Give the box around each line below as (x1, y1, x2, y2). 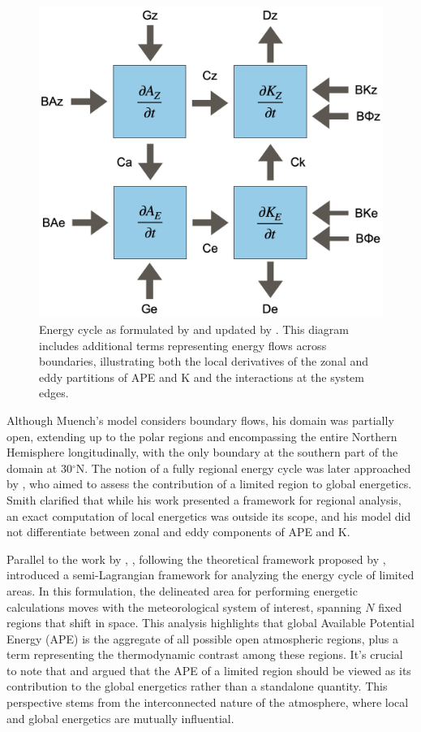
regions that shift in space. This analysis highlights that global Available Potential (6, 614, 415, 631)
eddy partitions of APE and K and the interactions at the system (39, 368, 364, 385)
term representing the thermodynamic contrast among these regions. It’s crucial (6, 646, 403, 663)
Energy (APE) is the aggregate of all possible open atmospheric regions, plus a (6, 630, 399, 647)
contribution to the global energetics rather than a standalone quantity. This (6, 678, 388, 695)
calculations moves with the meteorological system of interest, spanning (6, 598, 362, 615)
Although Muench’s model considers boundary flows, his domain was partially (6, 411, 394, 428)
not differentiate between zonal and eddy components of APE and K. (6, 523, 350, 540)
